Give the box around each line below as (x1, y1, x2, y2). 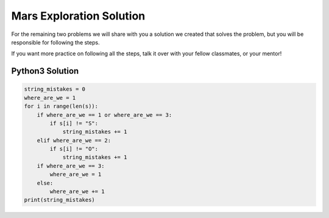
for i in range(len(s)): (24, 103, 99, 110)
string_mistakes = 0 (24, 86, 85, 93)
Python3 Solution (11, 66, 79, 76)
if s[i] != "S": (49, 119, 99, 127)
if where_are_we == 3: (37, 162, 105, 169)
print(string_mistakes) (24, 197, 96, 203)
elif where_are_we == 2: (37, 137, 111, 144)
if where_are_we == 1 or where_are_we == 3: (37, 111, 172, 118)
